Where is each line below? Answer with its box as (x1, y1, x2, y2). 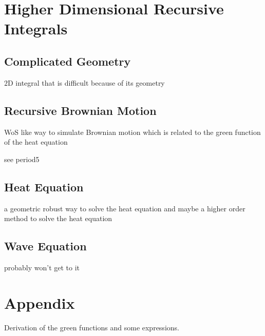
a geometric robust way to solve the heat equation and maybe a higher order (4, 203, 245, 213)
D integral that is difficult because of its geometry (8, 77, 165, 88)
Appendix (4, 292, 75, 313)
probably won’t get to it (4, 262, 80, 272)
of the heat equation (4, 136, 68, 147)
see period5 (4, 153, 40, 164)
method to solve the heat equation (4, 213, 112, 224)
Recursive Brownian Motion (4, 102, 157, 118)
